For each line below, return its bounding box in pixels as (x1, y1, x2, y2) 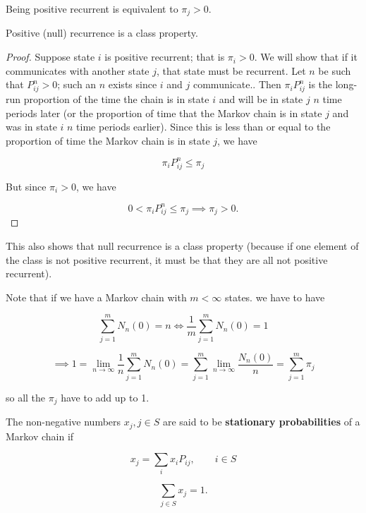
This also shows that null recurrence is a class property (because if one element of (6, 239, 359, 253)
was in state (6, 119, 57, 134)
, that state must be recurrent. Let (157, 63, 306, 78)
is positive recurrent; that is (104, 49, 225, 64)
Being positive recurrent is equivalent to (6, 1, 178, 16)
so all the (6, 390, 46, 404)
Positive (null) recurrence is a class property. (6, 25, 198, 40)
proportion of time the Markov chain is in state (6, 133, 210, 147)
